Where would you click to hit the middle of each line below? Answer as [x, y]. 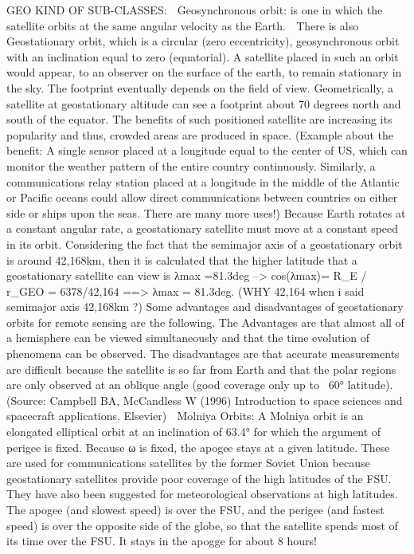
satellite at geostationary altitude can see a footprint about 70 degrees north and [204, 103]
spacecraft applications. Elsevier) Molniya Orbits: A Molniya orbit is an [185, 416]
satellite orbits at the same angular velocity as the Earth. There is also [183, 25]
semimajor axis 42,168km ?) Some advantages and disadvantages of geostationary [205, 306]
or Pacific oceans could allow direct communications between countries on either [202, 197]
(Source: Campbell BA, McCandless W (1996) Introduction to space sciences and [205, 400]
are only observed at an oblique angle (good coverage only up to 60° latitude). [200, 385]
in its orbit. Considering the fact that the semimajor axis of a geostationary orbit [205, 244]
